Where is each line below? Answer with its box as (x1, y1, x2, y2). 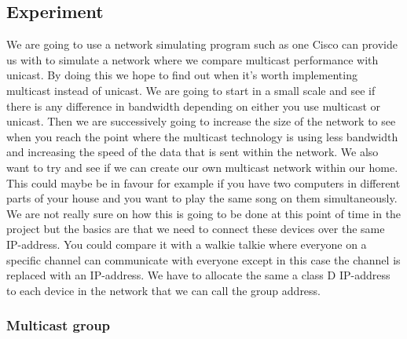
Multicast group (6, 315, 111, 335)
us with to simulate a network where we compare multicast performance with (6, 51, 379, 67)
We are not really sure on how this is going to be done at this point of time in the (6, 205, 401, 221)
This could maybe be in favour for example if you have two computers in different (6, 174, 401, 191)
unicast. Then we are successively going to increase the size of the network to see (6, 113, 396, 129)
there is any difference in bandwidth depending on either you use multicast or (6, 97, 381, 114)
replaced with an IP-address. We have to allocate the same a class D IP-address (6, 267, 390, 283)
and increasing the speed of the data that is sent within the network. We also (6, 144, 379, 160)
